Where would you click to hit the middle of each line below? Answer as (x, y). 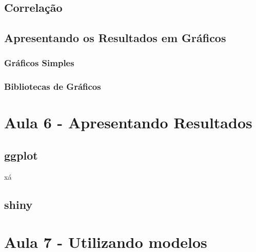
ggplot (21, 155)
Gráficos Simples (39, 63)
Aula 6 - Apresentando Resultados (128, 122)
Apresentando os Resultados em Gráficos (115, 38)
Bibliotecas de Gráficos (53, 86)
